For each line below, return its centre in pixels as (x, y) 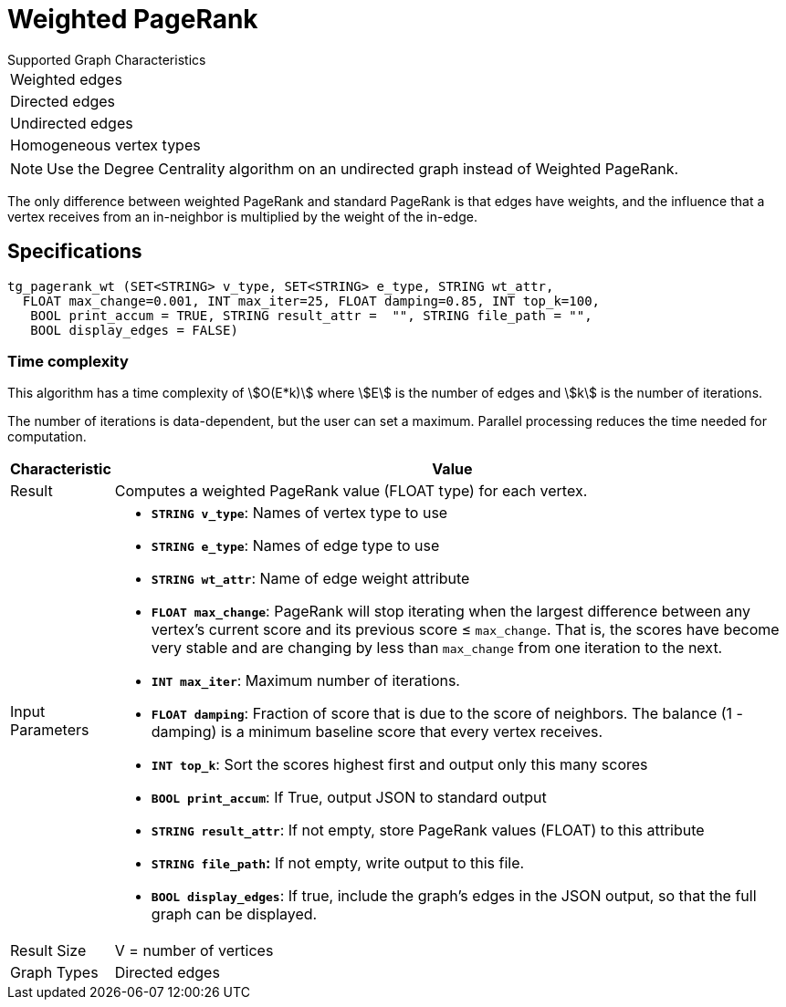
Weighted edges (66, 79)
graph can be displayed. (234, 914)
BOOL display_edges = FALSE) (134, 330)
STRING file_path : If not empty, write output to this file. (338, 863)
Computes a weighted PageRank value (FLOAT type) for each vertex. (351, 491)
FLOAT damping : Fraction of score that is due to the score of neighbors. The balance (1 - (447, 714)
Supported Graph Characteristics (107, 59)
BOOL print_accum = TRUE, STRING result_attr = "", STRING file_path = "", (311, 315)
